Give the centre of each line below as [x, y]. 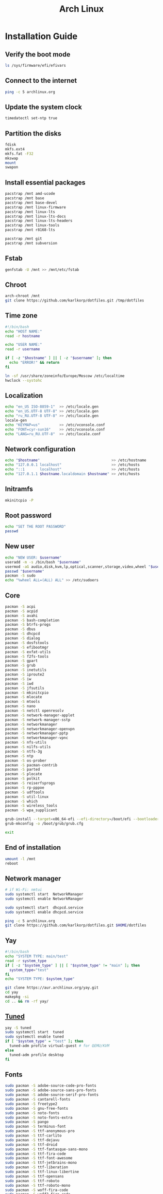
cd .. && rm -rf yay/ [27, 1001]
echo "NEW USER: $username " [33, 558]
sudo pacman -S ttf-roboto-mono [38, 1185]
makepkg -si [17, 997]
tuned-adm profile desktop [37, 1055]
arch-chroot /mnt [23, 296]
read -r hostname [23, 336]
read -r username [23, 349]
